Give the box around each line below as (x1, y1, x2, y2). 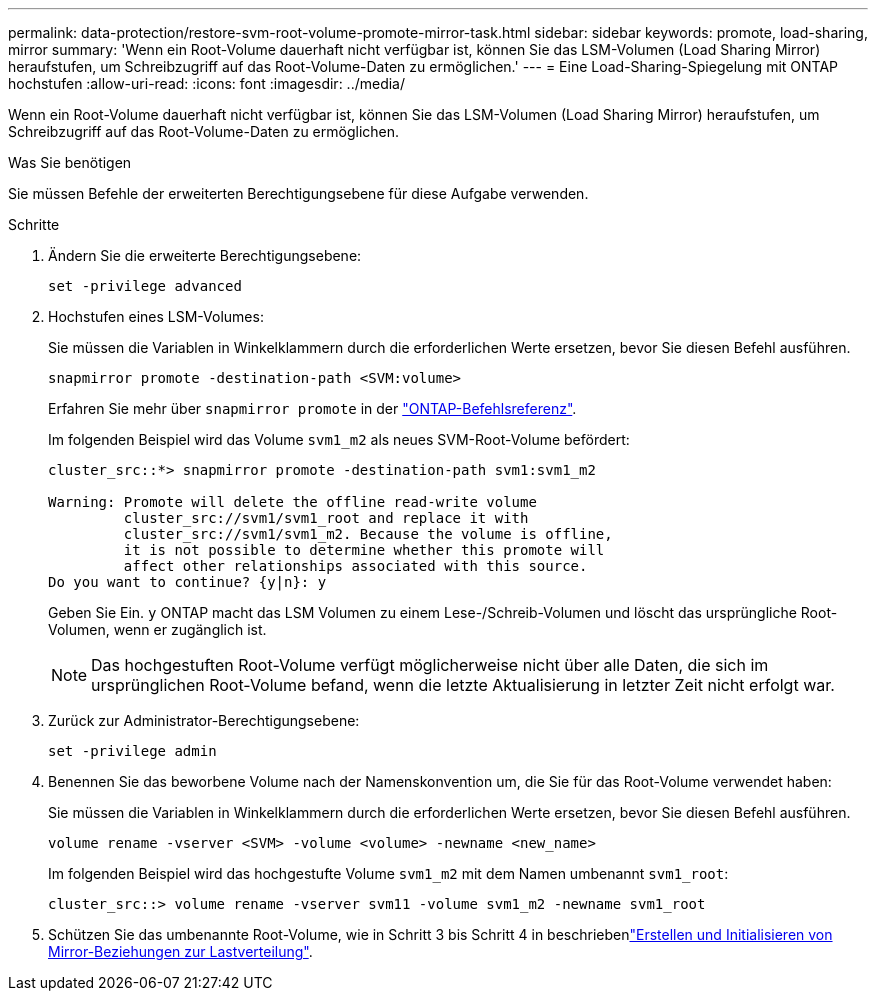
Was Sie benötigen (8, 154, 132, 171)
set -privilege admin (48, 743, 217, 759)
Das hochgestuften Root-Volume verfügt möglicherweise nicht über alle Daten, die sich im (91, 655, 769, 675)
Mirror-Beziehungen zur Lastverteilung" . (48, 943, 313, 960)
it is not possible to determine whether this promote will (123, 542, 605, 558)
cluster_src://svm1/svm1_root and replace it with (123, 510, 529, 526)
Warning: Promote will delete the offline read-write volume (48, 494, 537, 510)
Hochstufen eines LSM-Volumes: (48, 308, 264, 325)
